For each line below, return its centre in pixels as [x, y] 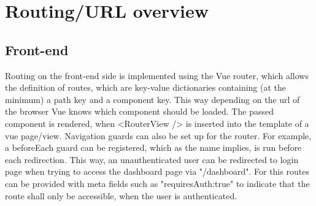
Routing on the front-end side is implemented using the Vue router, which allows [157, 75]
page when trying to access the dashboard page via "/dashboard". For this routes [157, 171]
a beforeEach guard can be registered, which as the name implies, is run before [153, 147]
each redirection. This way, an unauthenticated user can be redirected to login [152, 159]
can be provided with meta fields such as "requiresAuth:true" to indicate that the [157, 183]
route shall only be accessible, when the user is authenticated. [121, 195]
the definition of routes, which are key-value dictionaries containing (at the [146, 87]
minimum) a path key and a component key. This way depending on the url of [152, 99]
